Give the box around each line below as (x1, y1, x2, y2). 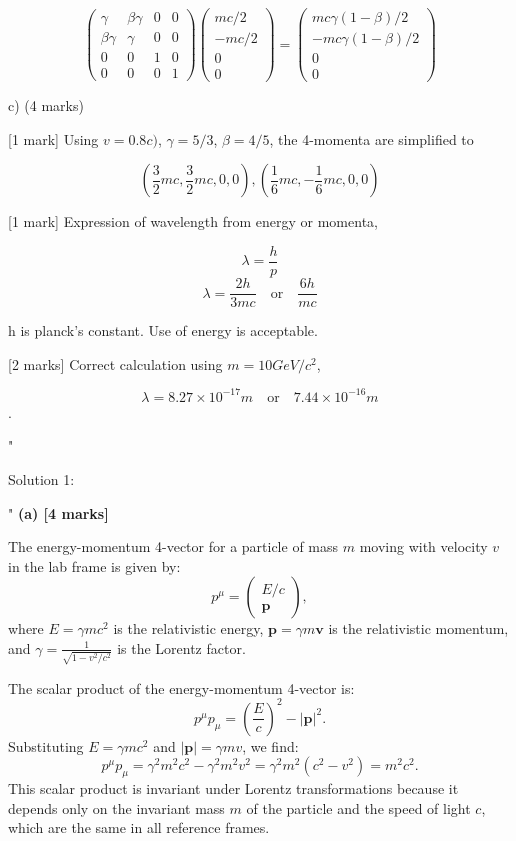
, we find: (242, 735, 299, 756)
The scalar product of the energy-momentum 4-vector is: (8, 677, 355, 698)
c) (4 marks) (8, 95, 84, 116)
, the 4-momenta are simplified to (269, 128, 474, 149)
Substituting (8, 735, 84, 756)
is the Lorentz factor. (117, 637, 246, 658)
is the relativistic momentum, (328, 618, 509, 639)
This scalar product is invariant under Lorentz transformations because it (8, 778, 459, 799)
